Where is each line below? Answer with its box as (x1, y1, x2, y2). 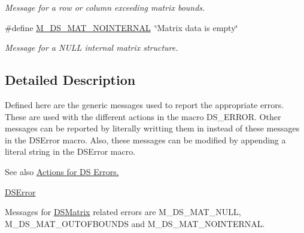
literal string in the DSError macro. (5, 145, 136, 158)
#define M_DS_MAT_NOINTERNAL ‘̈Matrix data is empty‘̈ (5, 21, 238, 33)
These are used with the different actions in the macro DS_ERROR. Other (5, 110, 281, 122)
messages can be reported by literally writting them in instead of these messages (5, 122, 300, 134)
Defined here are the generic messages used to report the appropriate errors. (5, 98, 284, 111)
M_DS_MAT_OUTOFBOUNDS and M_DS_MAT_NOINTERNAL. (5, 217, 265, 229)
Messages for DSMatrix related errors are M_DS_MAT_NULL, (5, 206, 241, 218)
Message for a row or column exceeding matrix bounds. (5, 1, 205, 13)
